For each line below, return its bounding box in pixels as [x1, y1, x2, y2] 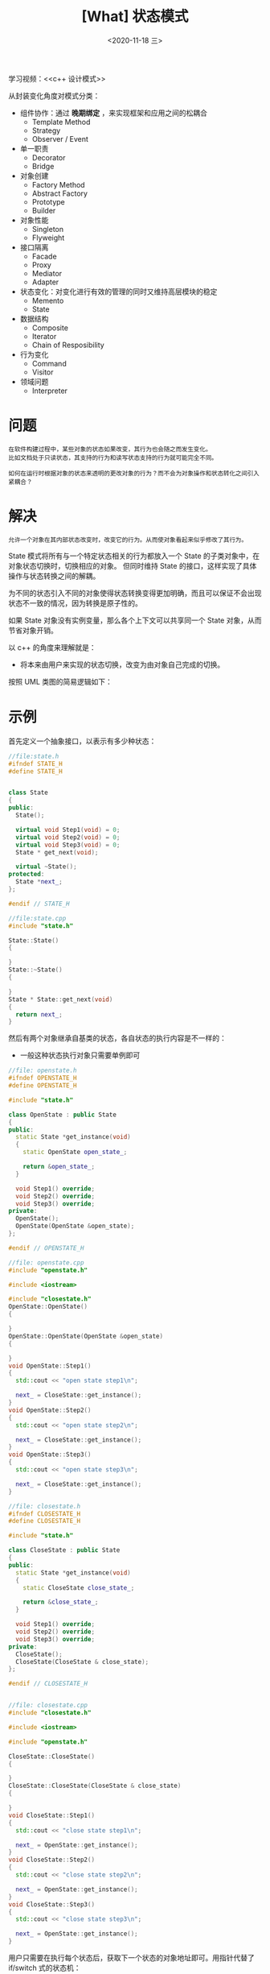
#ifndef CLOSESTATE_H [8, 1509, 81, 1518]
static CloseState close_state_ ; [22, 1583, 135, 1591]
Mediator [31, 268, 63, 278]
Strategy [31, 126, 61, 135]
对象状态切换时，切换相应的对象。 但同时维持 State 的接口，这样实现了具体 [8, 561, 257, 570]
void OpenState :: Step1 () [8, 1362, 92, 1370]
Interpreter [31, 386, 68, 395]
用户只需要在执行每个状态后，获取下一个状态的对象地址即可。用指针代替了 [8, 1953, 255, 1962]
